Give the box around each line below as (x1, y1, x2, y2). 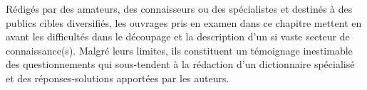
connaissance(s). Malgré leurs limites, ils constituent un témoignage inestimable (6, 43, 353, 57)
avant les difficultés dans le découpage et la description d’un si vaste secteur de (6, 29, 350, 44)
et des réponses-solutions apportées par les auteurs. (6, 70, 229, 85)
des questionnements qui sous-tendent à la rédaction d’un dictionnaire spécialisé (6, 57, 355, 72)
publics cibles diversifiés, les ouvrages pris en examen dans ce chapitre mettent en (6, 15, 362, 30)
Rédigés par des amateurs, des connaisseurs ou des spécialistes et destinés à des (6, 1, 353, 16)
